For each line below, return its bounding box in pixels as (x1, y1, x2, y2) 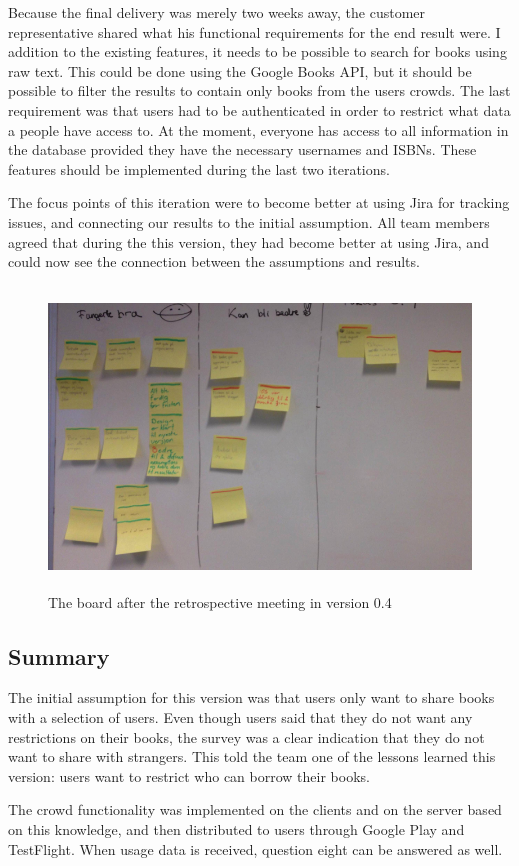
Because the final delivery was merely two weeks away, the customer (8, 2, 426, 22)
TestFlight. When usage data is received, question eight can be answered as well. (8, 838, 503, 859)
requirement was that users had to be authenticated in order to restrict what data (8, 99, 511, 120)
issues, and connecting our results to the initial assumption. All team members (8, 211, 490, 232)
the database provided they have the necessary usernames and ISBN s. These (8, 139, 477, 160)
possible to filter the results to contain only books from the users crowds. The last (8, 80, 511, 101)
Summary (8, 640, 110, 671)
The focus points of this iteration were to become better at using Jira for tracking (8, 192, 510, 213)
